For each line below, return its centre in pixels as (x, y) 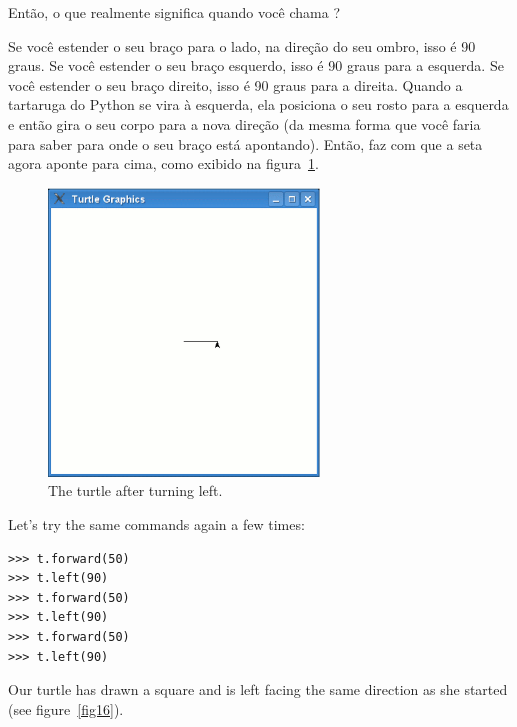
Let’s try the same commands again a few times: (156, 523)
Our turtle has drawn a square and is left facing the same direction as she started (258, 689)
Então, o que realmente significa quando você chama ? (174, 12)
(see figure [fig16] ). (66, 708)
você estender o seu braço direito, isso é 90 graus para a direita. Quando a (235, 84)
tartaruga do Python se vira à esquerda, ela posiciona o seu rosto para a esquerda (258, 104)
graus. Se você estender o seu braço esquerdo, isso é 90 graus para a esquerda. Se (256, 65)
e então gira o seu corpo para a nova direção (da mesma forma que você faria (244, 123)
